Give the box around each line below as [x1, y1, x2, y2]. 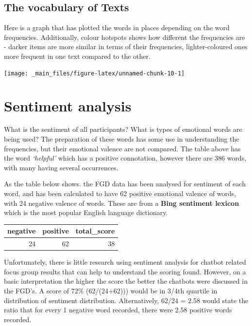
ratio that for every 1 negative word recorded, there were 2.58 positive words [4, 305, 232, 315]
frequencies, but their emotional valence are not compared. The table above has [4, 143, 241, 153]
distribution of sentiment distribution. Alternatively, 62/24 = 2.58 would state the [4, 295, 249, 305]
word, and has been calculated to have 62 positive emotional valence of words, [4, 188, 236, 198]
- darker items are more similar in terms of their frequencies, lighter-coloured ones [4, 41, 248, 52]
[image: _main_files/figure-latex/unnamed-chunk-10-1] [4, 70, 185, 77]
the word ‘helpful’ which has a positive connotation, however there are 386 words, [4, 153, 247, 163]
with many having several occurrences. [4, 162, 118, 172]
